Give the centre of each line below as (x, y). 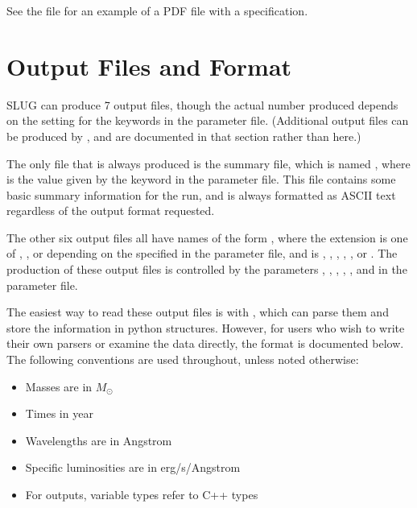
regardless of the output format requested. (111, 211)
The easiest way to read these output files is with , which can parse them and (198, 312)
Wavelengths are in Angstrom (99, 440)
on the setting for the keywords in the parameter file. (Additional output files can (208, 120)
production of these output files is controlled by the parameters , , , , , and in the (207, 269)
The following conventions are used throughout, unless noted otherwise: (183, 359)
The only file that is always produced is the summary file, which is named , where (208, 163)
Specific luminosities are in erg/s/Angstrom (133, 467)
